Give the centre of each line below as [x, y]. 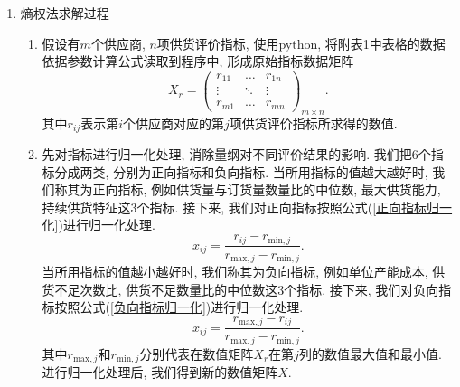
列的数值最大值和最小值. [370, 353]
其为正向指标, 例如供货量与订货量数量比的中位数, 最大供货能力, [254, 189]
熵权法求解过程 [65, 13]
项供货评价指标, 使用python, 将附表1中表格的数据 [301, 43]
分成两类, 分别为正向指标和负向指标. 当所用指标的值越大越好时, [241, 171]
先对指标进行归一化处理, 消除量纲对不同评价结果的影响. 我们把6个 [236, 154]
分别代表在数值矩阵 [197, 353]
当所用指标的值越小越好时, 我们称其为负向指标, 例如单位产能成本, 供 [244, 271]
